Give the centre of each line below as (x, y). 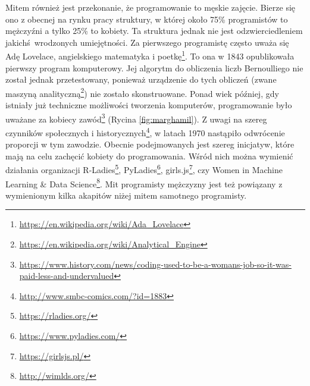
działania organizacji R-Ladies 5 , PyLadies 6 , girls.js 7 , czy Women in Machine (144, 169)
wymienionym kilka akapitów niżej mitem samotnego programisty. (126, 195)
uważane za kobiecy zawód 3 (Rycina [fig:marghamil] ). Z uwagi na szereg (136, 118)
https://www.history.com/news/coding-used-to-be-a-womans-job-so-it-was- (155, 264)
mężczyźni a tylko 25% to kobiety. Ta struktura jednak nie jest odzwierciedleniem (154, 31)
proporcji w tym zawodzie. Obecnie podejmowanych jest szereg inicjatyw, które (150, 144)
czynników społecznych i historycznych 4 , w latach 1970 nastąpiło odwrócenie (145, 131)
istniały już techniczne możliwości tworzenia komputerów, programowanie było (149, 105)
